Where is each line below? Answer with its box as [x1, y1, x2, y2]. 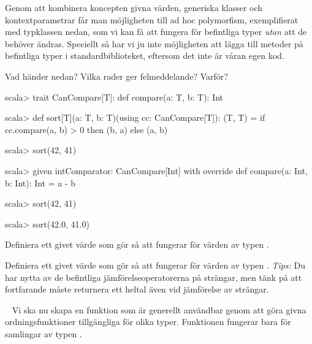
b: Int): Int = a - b [5, 176, 76, 189]
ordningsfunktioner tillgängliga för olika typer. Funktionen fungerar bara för [5, 315, 291, 328]
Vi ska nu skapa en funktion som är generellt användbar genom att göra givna [12, 303, 306, 316]
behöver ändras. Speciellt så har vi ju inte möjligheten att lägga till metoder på [5, 37, 303, 50]
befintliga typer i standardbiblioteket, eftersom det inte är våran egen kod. [5, 49, 284, 62]
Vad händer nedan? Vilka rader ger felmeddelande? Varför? [5, 69, 228, 82]
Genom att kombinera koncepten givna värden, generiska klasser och [5, 1, 263, 13]
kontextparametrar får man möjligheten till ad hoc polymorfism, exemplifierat [5, 13, 299, 26]
